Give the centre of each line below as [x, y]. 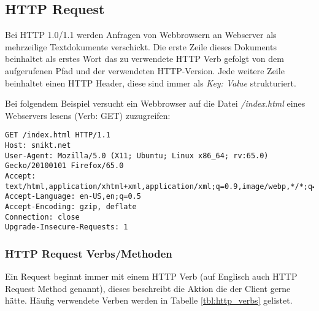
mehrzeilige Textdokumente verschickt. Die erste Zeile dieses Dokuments [141, 46]
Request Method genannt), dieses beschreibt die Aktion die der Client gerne [148, 288]
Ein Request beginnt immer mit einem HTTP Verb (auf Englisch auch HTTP [151, 276]
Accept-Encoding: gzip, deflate [71, 206]
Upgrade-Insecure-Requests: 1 [67, 227]
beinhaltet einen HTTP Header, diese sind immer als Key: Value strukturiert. [151, 83]
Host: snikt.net [38, 146]
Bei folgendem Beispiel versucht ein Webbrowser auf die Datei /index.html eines [155, 103]
